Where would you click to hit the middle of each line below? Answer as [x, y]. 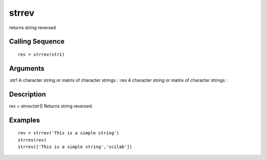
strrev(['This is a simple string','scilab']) [75, 147]
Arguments [27, 68]
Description [28, 94]
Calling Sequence [37, 42]
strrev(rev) [32, 140]
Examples [25, 120]
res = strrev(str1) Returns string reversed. [51, 106]
